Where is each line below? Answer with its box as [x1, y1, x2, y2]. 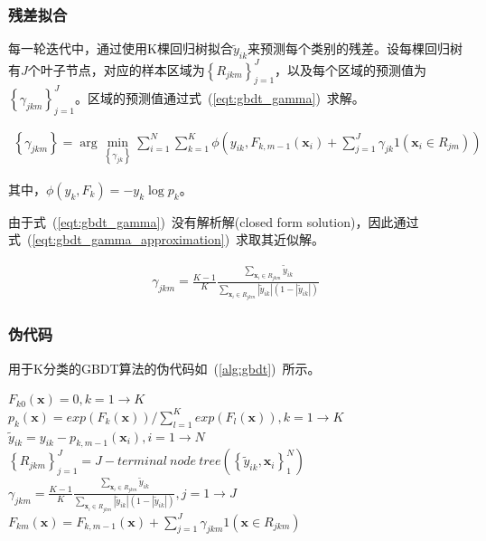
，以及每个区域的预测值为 [275, 60, 427, 79]
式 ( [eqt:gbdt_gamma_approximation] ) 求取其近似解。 [8, 230, 325, 249]
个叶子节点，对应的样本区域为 [27, 60, 205, 79]
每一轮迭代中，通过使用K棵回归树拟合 [8, 39, 233, 58]
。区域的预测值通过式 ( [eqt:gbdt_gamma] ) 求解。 [74, 88, 365, 107]
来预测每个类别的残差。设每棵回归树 [248, 39, 463, 58]
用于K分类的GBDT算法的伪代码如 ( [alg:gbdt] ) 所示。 [8, 358, 321, 377]
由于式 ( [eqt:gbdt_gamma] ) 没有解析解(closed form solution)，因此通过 [8, 212, 419, 231]
